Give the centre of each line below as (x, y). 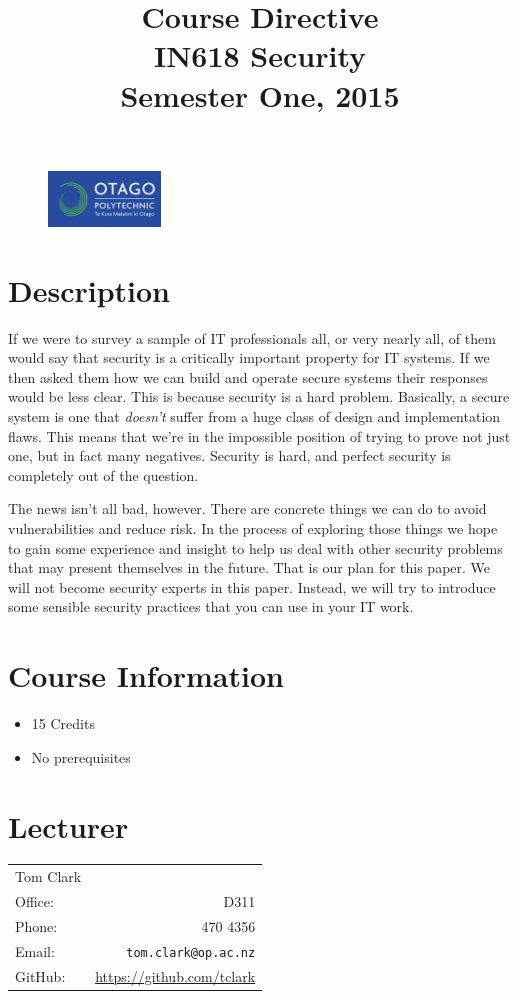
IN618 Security (260, 55)
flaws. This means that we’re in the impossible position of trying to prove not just (259, 435)
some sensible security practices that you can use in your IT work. (211, 606)
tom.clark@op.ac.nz (191, 952)
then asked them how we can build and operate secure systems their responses (248, 376)
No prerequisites (81, 756)
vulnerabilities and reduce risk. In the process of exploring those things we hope (253, 528)
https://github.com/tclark (175, 975)
